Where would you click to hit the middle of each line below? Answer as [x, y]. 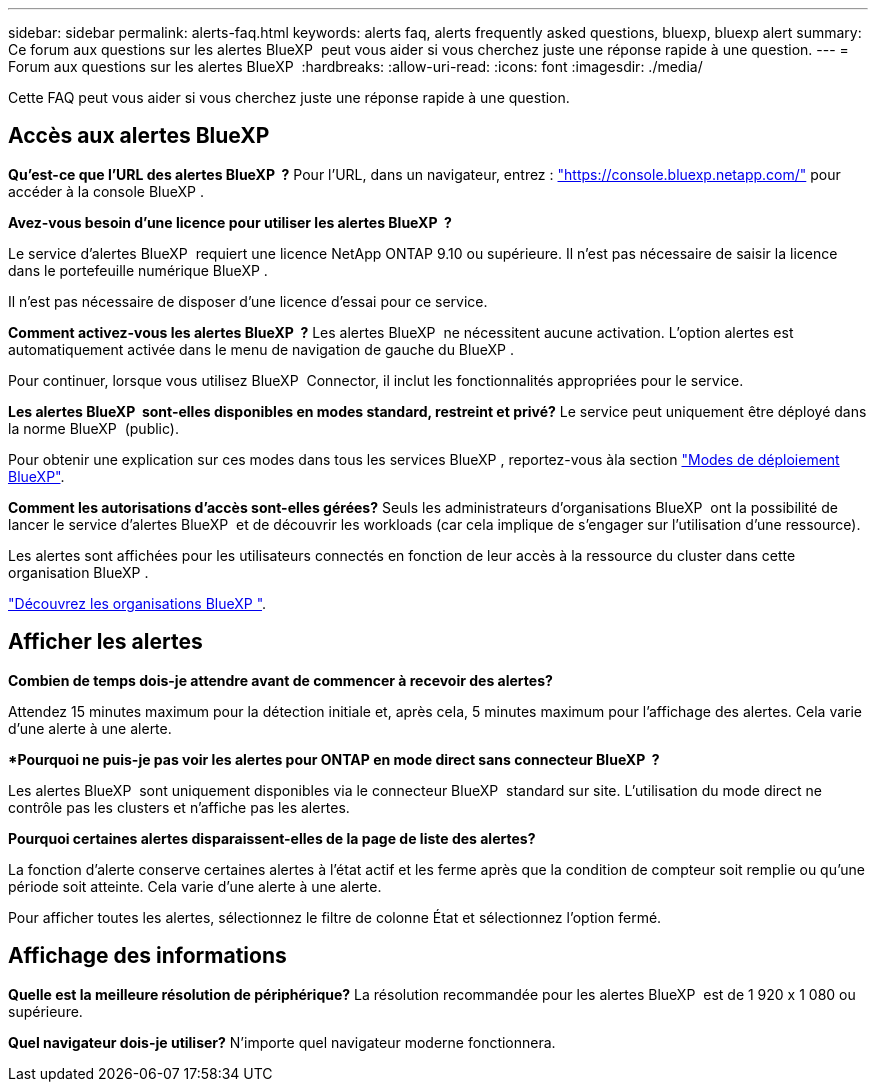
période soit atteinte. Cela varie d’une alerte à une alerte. [195, 886]
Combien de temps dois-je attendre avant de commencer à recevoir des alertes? [280, 680]
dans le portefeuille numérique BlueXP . [138, 270]
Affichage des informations [147, 956]
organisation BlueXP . [78, 572]
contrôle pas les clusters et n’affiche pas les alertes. [179, 807]
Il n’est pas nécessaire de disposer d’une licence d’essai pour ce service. [248, 301]
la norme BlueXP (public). [93, 428]
